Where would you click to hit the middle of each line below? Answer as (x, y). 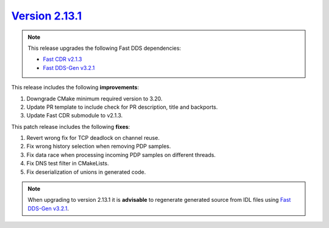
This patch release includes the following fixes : (71, 126)
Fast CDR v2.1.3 (62, 59)
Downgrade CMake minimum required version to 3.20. (94, 98)
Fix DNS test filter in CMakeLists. (68, 164)
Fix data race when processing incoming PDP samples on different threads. (121, 154)
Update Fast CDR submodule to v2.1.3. (75, 116)
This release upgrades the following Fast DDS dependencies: (104, 48)
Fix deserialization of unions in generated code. (86, 172)
